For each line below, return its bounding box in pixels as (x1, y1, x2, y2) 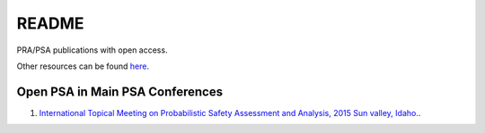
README (16, 13, 84, 33)
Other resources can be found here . (16, 61, 150, 71)
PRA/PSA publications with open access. (16, 45, 168, 55)
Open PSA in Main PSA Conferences (16, 84, 224, 99)
